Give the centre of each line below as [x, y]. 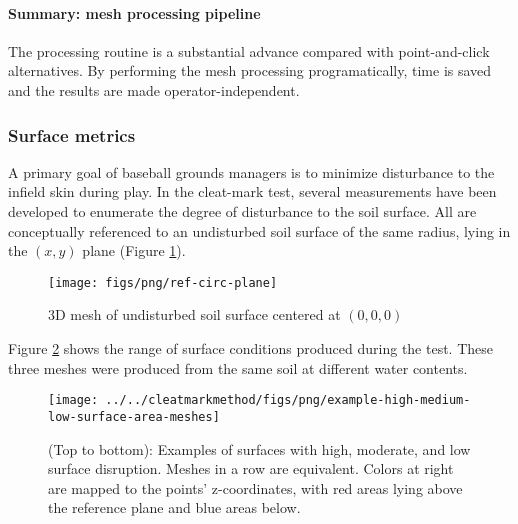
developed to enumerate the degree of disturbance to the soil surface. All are [242, 210]
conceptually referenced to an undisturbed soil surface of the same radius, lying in [259, 230]
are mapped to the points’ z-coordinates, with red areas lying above [255, 487]
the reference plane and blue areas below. [174, 507]
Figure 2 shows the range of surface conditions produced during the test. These [251, 348]
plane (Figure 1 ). [134, 250]
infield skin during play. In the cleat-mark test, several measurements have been [252, 191]
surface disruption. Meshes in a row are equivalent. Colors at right [251, 468]
